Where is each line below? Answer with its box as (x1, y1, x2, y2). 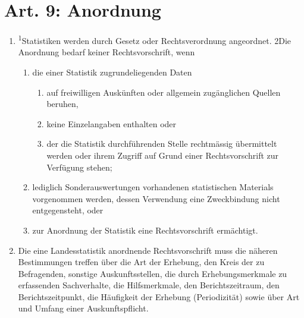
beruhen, (46, 97, 79, 110)
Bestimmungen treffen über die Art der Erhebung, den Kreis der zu (18, 256, 265, 268)
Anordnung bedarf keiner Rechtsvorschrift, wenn (18, 46, 195, 58)
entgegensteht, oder (32, 204, 104, 216)
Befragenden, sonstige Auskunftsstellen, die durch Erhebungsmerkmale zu (18, 267, 287, 279)
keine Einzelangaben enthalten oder (46, 117, 177, 130)
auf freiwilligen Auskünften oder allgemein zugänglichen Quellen (46, 86, 281, 98)
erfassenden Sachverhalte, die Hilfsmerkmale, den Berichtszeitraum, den (18, 279, 280, 291)
